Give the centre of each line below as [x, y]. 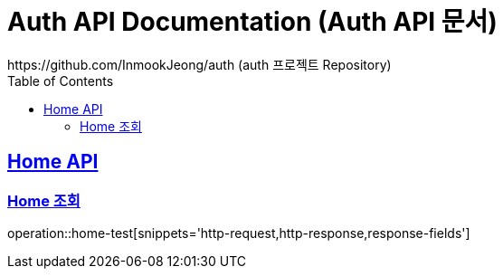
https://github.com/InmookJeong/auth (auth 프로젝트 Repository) [199, 64]
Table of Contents [61, 81]
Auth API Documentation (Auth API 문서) [252, 22]
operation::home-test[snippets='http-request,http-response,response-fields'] [239, 233]
